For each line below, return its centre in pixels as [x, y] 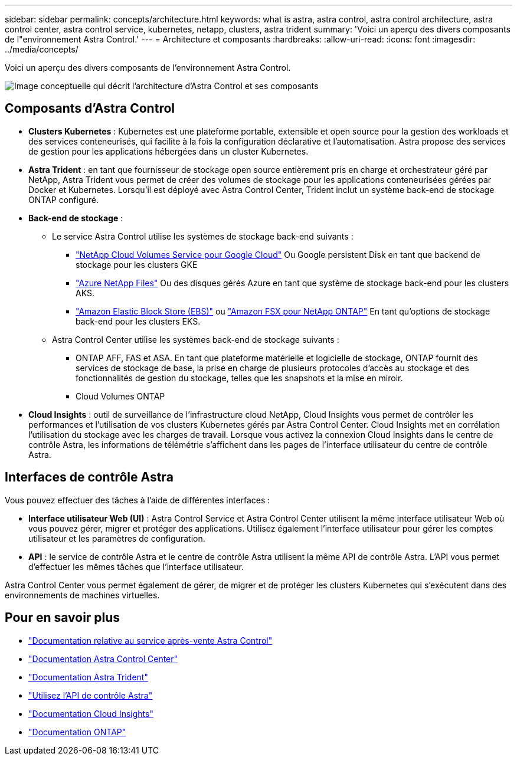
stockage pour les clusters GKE [137, 264]
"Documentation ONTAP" [77, 732]
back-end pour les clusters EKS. [138, 321]
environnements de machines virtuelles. [82, 595]
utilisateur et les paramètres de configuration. [117, 538]
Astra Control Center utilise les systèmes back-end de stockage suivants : [196, 339]
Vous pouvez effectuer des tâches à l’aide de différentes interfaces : [138, 500]
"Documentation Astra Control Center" [103, 659]
